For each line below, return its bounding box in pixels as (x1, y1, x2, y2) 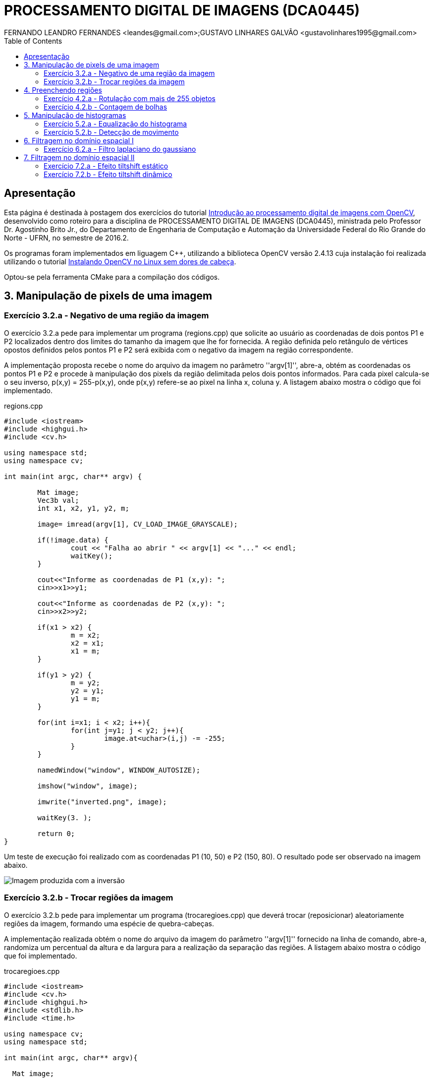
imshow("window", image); (37, 781, 138, 790)
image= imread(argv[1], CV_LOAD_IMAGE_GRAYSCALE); (37, 520, 238, 528)
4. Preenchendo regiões (24, 85, 102, 94)
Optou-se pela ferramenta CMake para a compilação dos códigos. (4, 272, 220, 281)
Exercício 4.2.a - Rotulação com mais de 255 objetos (44, 94, 216, 103)
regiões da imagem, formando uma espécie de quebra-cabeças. (4, 919, 214, 928)
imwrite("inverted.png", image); (37, 797, 167, 806)
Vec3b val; (37, 496, 79, 504)
